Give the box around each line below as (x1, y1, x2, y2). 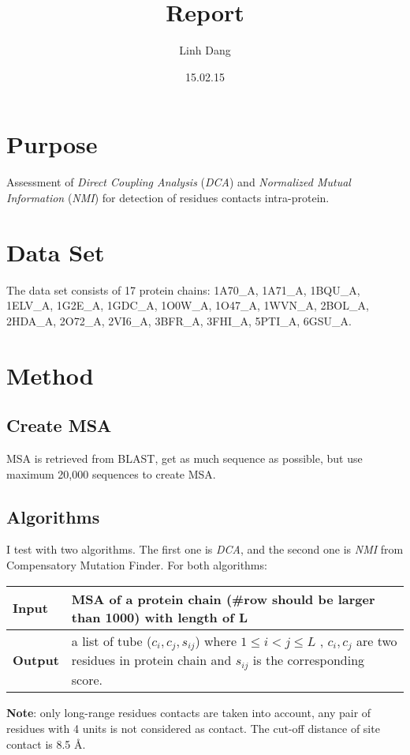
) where (195, 631, 237, 650)
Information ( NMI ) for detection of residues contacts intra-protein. (6, 189, 330, 205)
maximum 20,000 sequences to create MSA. (6, 465, 216, 482)
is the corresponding (252, 651, 365, 670)
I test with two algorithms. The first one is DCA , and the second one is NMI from (6, 541, 404, 558)
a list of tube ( (71, 631, 152, 650)
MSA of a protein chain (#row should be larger (71, 589, 375, 608)
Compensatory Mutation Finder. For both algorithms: (6, 556, 267, 573)
